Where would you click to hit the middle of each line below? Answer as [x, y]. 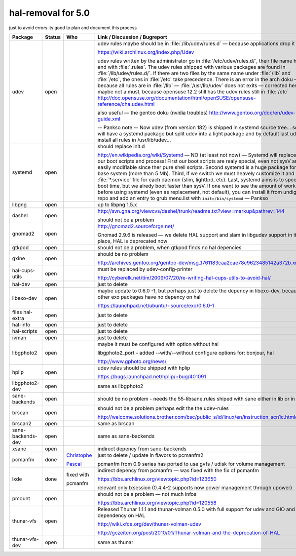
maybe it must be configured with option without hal [158, 344]
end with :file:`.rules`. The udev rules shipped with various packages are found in [191, 67]
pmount [21, 498]
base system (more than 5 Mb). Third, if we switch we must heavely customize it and [196, 173]
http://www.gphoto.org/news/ [132, 361]
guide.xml [109, 119]
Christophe [79, 455]
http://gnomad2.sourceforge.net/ [136, 226]
